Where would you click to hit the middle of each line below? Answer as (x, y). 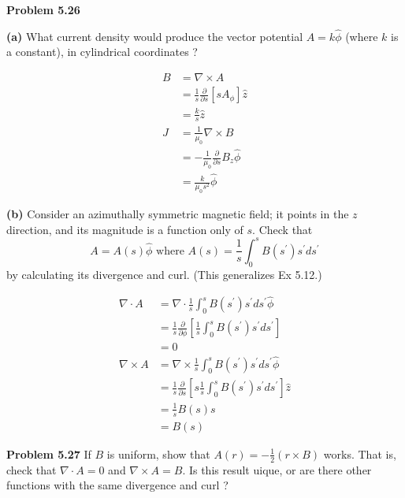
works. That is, (360, 453)
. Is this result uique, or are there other (277, 469)
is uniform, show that (158, 453)
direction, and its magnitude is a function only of (125, 229)
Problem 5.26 (43, 9)
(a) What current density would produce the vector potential (155, 36)
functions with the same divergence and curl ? (117, 485)
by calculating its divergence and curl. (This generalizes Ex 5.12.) (164, 274)
